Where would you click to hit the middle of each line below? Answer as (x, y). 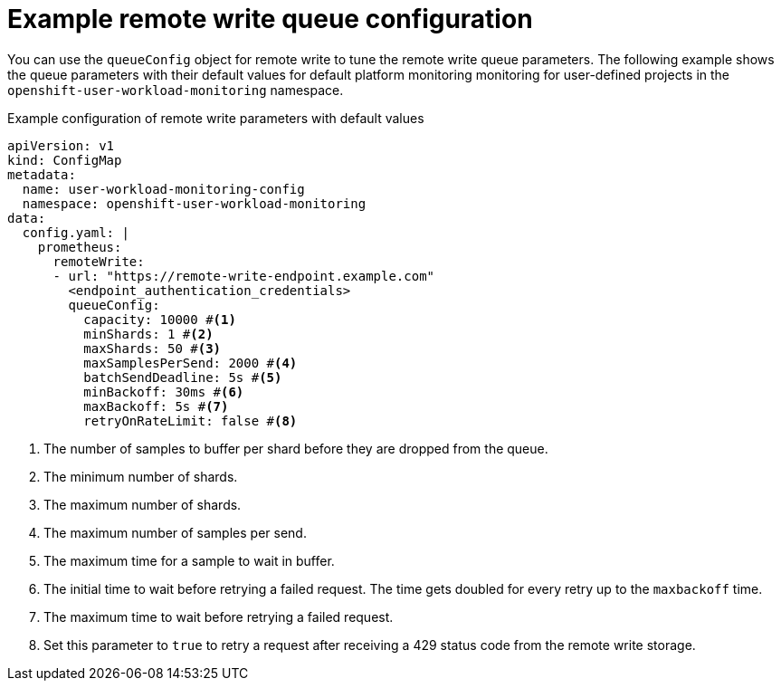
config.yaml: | (76, 232)
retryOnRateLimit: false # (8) (190, 420)
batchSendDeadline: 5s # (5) (183, 377)
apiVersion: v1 (61, 145)
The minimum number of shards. (141, 476)
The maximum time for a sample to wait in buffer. (189, 560)
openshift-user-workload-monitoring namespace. (176, 90)
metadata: (42, 174)
